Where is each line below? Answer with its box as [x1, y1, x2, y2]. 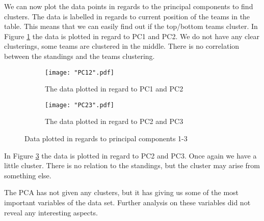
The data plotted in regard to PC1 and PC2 [45, 83, 183, 94]
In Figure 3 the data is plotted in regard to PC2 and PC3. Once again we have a [4, 150, 257, 161]
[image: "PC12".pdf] [45, 69, 115, 76]
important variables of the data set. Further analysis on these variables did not [4, 197, 251, 208]
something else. [4, 170, 51, 180]
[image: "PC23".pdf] [45, 101, 115, 109]
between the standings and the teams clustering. [4, 50, 155, 61]
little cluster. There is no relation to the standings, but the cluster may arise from [4, 160, 260, 171]
